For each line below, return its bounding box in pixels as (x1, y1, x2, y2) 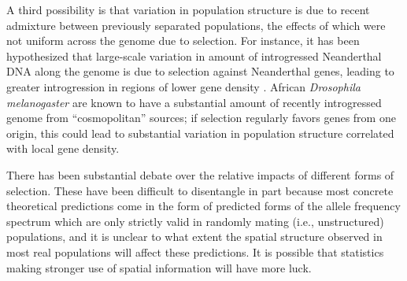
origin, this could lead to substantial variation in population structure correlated (6, 124, 394, 141)
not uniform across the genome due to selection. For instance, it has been (6, 32, 360, 49)
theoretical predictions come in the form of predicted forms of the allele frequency (6, 198, 401, 214)
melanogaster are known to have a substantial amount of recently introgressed (6, 94, 382, 110)
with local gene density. (6, 140, 120, 157)
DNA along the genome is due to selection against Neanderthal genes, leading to (6, 63, 394, 79)
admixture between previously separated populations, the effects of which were (6, 17, 386, 33)
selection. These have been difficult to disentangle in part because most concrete (6, 182, 394, 198)
